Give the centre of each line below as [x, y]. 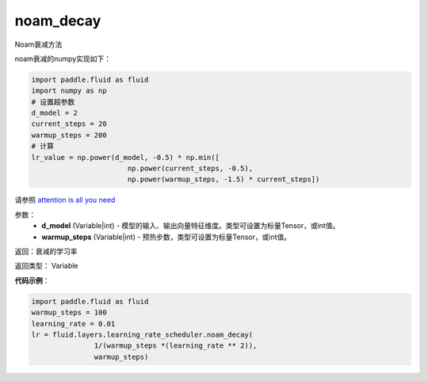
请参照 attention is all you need [65, 200]
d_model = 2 [55, 113]
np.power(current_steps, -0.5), [190, 169]
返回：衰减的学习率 [46, 251]
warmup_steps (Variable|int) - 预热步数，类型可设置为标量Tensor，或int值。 [166, 237]
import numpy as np [69, 91]
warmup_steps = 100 [69, 312]
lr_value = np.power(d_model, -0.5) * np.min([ [125, 157]
